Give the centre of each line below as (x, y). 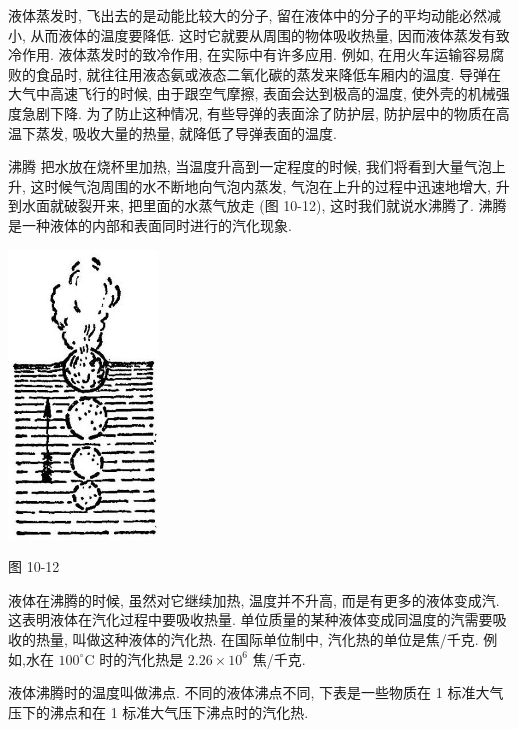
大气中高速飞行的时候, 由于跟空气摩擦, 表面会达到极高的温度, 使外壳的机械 (252, 93)
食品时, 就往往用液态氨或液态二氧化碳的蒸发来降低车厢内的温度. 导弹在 (268, 73)
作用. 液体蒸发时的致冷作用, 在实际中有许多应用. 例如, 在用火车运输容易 (256, 54)
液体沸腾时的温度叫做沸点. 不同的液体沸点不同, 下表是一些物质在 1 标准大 (249, 692)
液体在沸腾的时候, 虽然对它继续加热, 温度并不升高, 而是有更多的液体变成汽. (254, 599)
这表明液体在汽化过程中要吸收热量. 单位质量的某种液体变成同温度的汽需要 (250, 619)
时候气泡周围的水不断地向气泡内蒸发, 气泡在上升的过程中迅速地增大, (267, 185)
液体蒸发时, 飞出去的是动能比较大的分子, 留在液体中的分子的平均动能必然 (248, 15)
